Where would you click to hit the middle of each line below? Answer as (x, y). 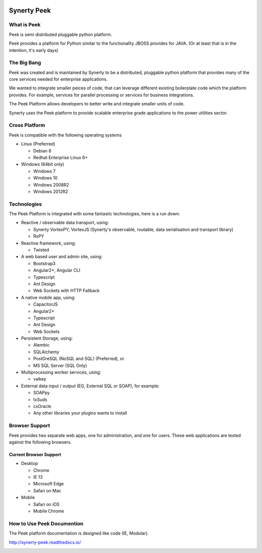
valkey (40, 379)
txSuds (40, 399)
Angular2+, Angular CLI (57, 270)
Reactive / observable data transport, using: (65, 223)
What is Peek (25, 25)
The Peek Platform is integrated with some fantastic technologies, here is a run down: (95, 214)
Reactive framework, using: (49, 243)
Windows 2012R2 (51, 191)
